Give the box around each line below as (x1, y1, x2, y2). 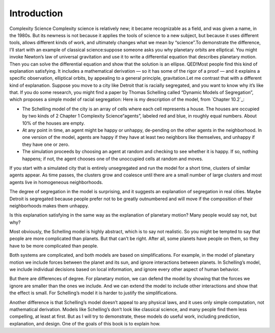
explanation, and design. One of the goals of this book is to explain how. (9, 320, 160, 326)
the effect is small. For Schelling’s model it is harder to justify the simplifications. (9, 290, 178, 296)
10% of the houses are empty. (22, 120, 85, 126)
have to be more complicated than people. (9, 243, 99, 249)
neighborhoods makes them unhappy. (9, 202, 89, 208)
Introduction (9, 8, 63, 19)
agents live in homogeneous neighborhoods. (9, 179, 103, 185)
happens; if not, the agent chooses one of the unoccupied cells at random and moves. (22, 156, 203, 162)
